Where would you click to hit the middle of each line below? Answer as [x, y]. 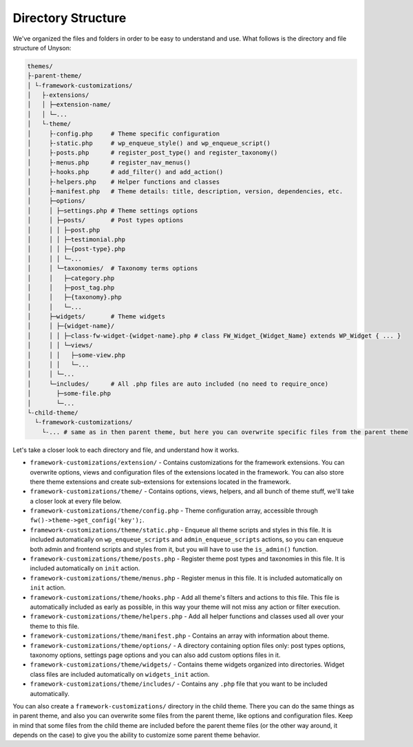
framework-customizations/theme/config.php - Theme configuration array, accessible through [174, 511]
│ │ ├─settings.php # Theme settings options [113, 210]
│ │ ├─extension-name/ [69, 105]
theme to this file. [54, 626]
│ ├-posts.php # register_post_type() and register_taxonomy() [152, 153]
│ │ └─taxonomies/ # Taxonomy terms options [113, 269]
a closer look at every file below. [76, 501]
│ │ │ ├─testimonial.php [76, 239]
